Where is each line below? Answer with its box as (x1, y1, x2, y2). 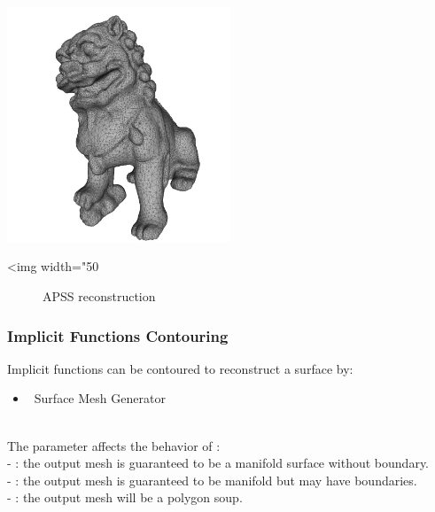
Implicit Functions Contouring (7, 324, 229, 346)
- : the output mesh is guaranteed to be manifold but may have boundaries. (7, 470, 417, 489)
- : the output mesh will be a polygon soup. (7, 488, 243, 507)
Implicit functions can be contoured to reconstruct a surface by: (7, 359, 353, 377)
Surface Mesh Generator (34, 389, 166, 407)
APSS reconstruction (43, 287, 156, 306)
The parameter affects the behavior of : (7, 436, 221, 454)
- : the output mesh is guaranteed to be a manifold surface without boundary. (7, 454, 429, 472)
